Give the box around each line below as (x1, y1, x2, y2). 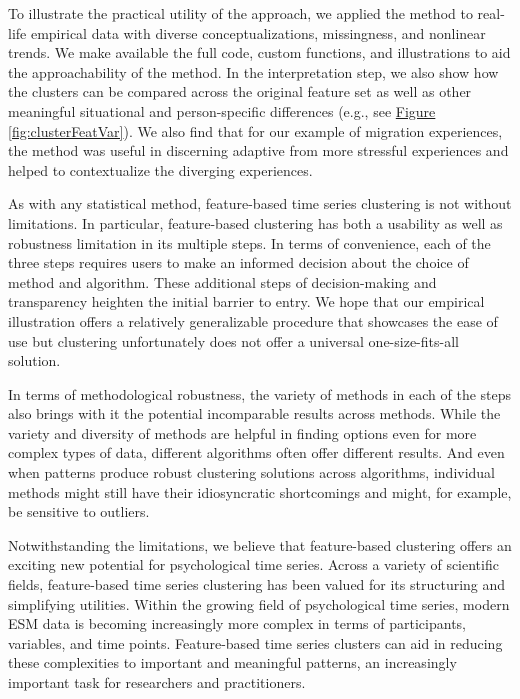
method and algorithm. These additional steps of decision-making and (8, 271, 437, 292)
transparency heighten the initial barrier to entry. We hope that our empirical (8, 291, 485, 312)
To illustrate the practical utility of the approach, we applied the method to (8, 3, 473, 23)
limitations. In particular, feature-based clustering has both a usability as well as (8, 212, 503, 233)
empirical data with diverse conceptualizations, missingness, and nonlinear (30, 22, 486, 43)
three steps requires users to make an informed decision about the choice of (8, 252, 469, 273)
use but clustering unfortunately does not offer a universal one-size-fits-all (8, 330, 459, 351)
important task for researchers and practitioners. (8, 672, 306, 692)
